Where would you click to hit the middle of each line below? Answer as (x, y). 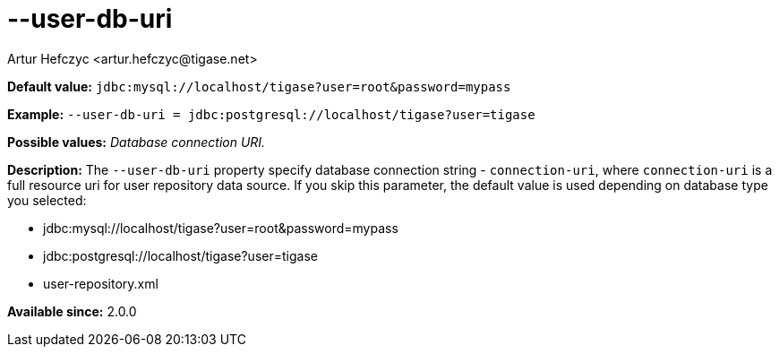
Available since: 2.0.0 (72, 311)
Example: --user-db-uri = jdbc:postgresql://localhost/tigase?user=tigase (271, 114)
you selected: (47, 200)
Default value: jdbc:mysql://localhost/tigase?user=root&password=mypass (259, 86)
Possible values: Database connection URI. (137, 142)
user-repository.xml (101, 283)
